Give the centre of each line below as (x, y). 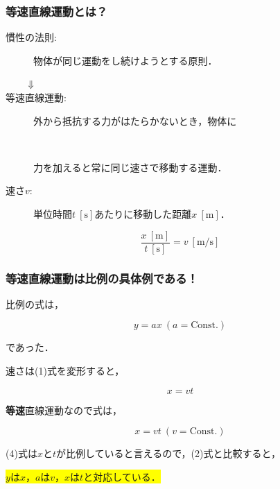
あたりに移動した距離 (143, 213)
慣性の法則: (31, 37)
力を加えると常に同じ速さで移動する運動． (130, 167)
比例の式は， (35, 303)
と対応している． (122, 476)
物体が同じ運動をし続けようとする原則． (125, 60)
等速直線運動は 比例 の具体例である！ (102, 278)
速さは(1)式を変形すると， (65, 371)
